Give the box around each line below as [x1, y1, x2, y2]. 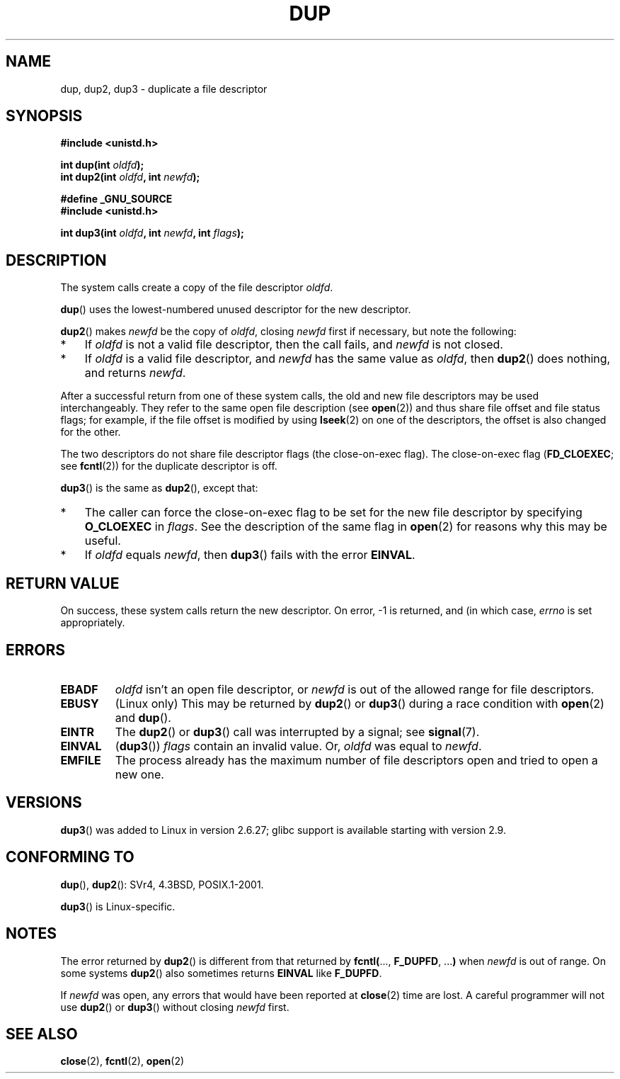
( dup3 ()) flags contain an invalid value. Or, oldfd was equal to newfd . [115, 738, 482, 753]
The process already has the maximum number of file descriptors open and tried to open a [115, 752, 598, 767]
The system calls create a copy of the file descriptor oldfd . [60, 281, 333, 294]
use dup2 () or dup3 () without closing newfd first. [60, 1000, 289, 1013]
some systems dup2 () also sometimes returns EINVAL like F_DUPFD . [60, 966, 382, 979]
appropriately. [60, 616, 125, 629]
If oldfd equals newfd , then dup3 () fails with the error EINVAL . [84, 548, 415, 563]
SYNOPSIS [6, 107, 83, 125]
